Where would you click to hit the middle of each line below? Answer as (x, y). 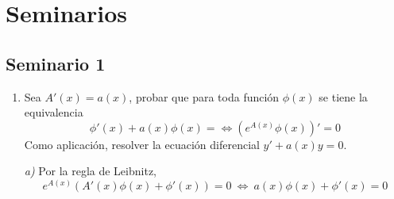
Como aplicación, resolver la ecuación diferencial (142, 144)
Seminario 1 (56, 63)
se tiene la (343, 96)
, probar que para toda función (204, 96)
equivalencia (54, 112)
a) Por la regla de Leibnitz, (90, 171)
